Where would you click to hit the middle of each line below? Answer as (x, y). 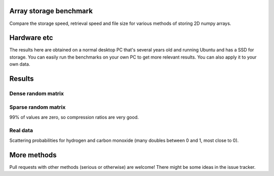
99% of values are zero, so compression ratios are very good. (74, 117)
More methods (33, 155)
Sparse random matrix (38, 107)
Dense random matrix (37, 93)
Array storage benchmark (51, 11)
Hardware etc (31, 38)
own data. (20, 64)
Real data (21, 130)
